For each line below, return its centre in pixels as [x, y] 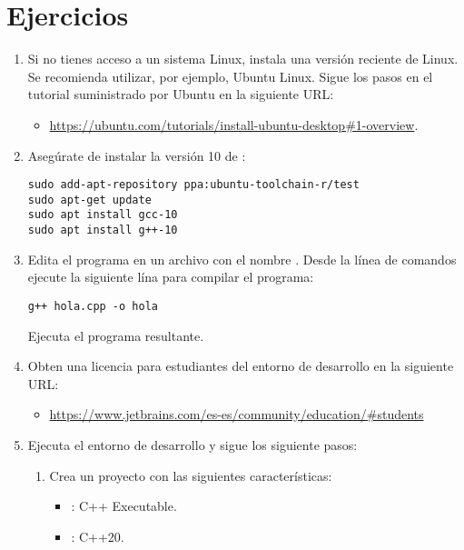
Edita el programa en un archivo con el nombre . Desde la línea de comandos [242, 259]
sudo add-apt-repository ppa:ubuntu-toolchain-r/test [193, 185]
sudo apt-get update [89, 200]
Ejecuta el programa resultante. [116, 335]
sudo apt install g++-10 [103, 230]
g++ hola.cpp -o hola [93, 306]
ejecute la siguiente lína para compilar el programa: [171, 277]
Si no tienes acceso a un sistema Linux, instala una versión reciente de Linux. [243, 59]
